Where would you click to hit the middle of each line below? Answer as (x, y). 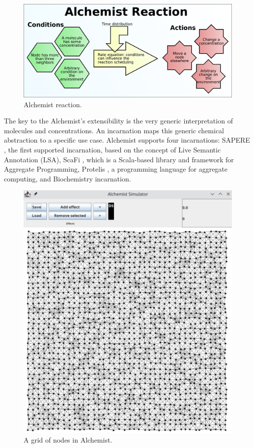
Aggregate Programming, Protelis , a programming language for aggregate (116, 169)
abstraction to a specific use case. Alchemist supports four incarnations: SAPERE (127, 140)
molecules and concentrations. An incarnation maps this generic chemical (114, 130)
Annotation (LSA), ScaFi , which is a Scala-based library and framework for (119, 159)
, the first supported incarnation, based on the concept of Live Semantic (113, 150)
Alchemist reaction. (53, 104)
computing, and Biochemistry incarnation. (68, 178)
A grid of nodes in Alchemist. (68, 439)
